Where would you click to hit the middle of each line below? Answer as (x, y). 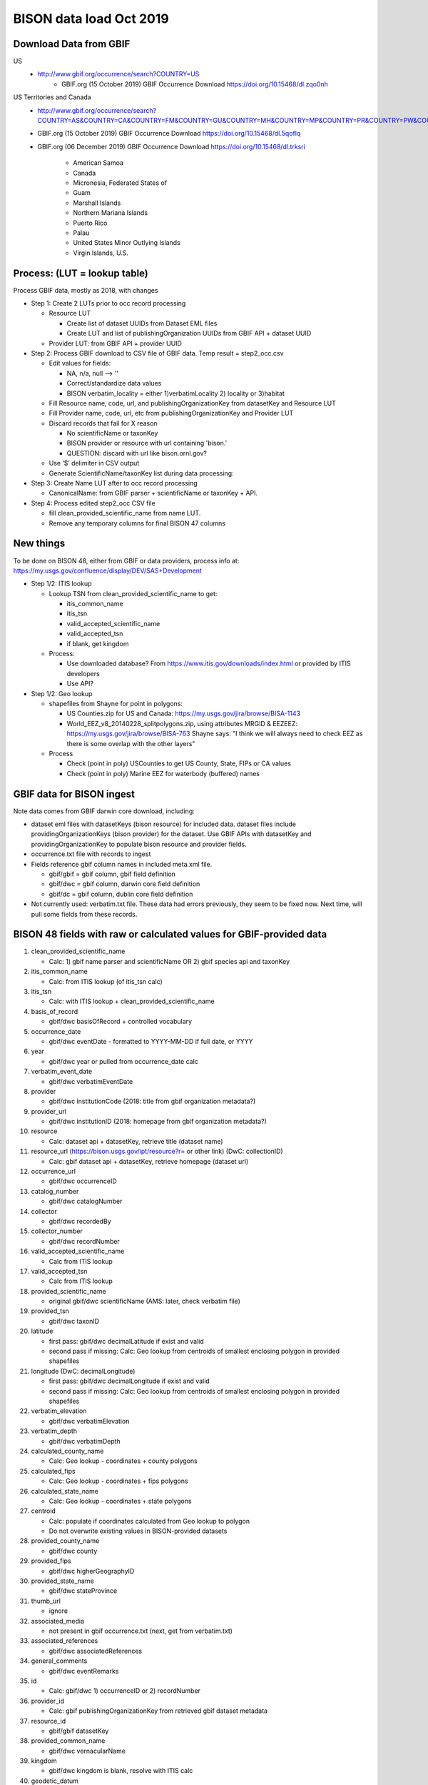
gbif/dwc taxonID (74, 1321)
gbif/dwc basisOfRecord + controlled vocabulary (121, 1022)
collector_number (57, 1231)
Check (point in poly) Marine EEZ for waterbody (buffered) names (163, 773)
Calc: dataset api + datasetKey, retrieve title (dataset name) (136, 1141)
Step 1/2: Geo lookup (62, 693)
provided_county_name (65, 1541)
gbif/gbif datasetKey (79, 1731)
